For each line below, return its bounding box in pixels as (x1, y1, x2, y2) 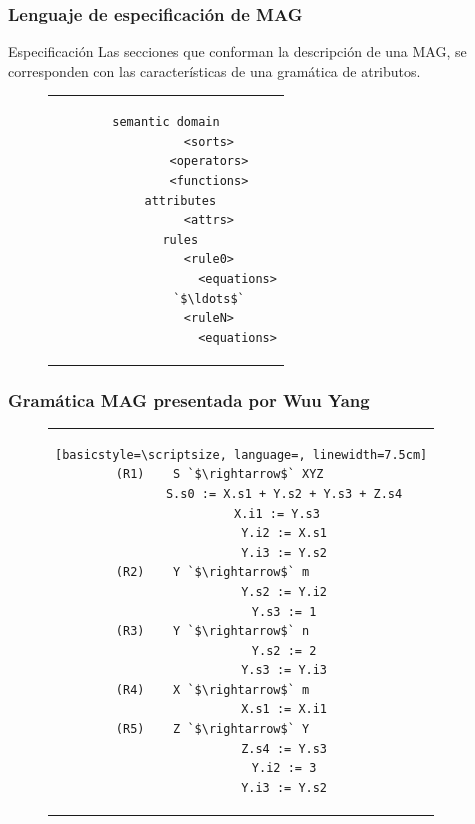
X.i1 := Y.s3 (233, 506, 320, 521)
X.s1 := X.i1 (241, 702, 328, 717)
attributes (144, 193, 217, 208)
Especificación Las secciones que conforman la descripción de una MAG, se (8, 41, 467, 62)
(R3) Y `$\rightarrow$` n (115, 624, 310, 639)
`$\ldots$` (173, 291, 245, 306)
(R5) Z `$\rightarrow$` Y (115, 722, 310, 737)
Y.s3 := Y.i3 (241, 663, 328, 678)
